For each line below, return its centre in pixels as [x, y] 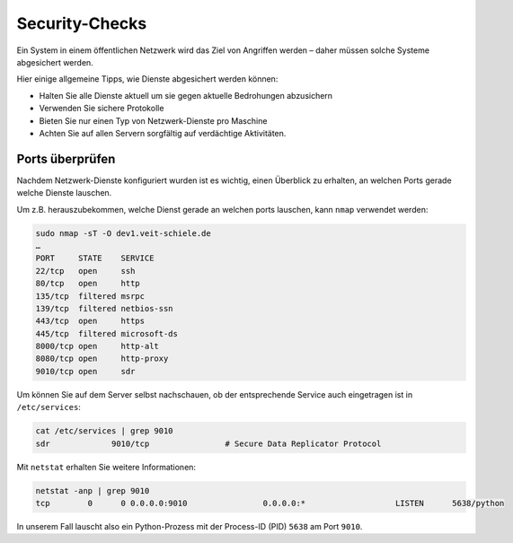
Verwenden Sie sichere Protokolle [102, 109]
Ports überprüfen [66, 158]
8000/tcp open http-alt [97, 346]
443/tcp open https [90, 321]
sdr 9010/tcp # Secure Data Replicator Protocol [208, 443]
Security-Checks [82, 23]
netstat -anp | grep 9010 [93, 490]
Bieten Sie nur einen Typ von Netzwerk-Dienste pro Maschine [153, 120]
